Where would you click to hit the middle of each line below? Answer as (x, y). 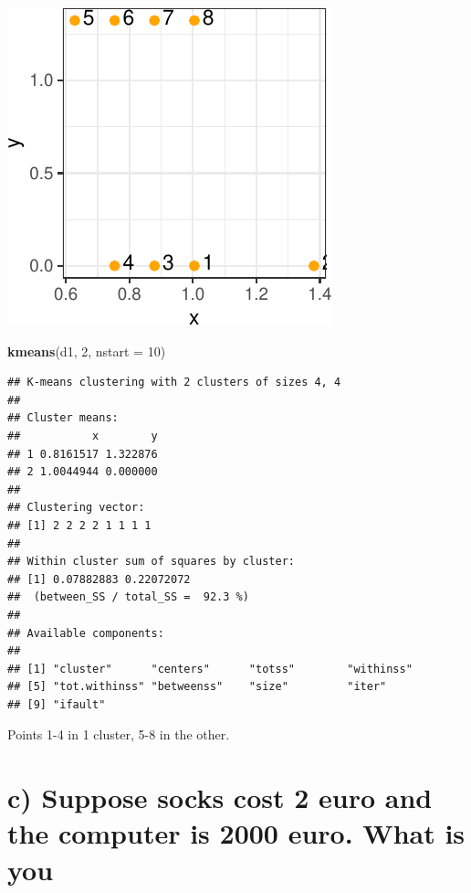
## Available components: (86, 633)
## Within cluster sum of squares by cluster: (151, 562)
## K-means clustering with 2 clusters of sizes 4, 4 (174, 383)
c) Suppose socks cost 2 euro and (220, 797)
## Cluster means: (63, 418)
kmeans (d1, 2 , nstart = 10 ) (87, 351)
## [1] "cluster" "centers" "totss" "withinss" (210, 669)
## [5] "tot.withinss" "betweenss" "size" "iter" (197, 687)
